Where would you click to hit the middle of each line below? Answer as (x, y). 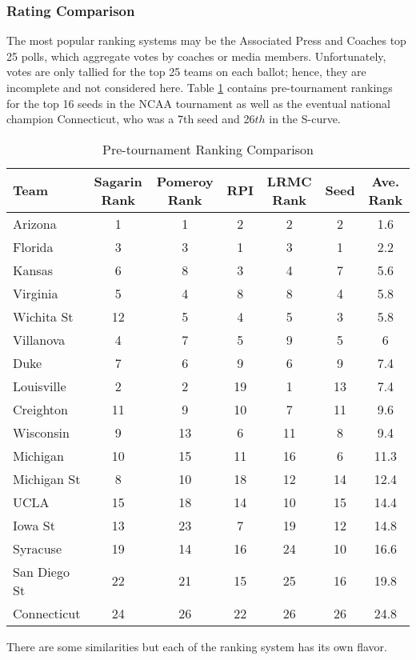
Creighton (40, 409)
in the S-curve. (305, 119)
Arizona (35, 223)
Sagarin (118, 181)
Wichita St (43, 316)
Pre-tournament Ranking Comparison (208, 149)
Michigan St (47, 478)
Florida (33, 246)
